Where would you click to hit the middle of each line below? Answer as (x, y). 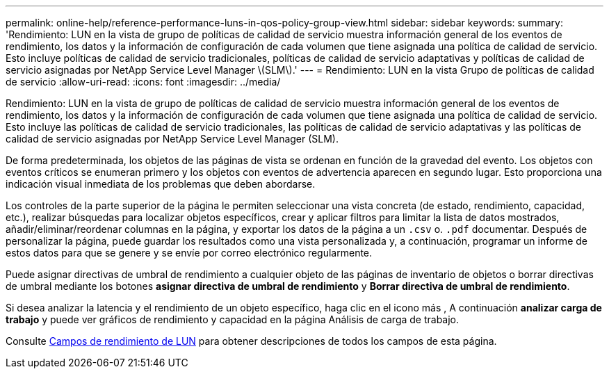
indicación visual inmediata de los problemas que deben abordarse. (161, 184)
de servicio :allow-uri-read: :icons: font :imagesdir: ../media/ (143, 82)
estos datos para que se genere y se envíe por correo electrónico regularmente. (189, 253)
